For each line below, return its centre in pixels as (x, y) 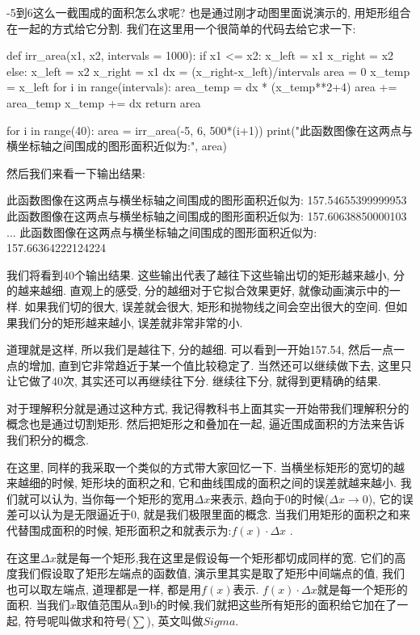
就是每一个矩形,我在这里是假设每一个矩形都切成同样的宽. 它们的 (225, 557)
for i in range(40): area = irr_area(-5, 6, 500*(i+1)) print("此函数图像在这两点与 (210, 130)
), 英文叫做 (175, 620)
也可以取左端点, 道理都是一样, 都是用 (104, 589)
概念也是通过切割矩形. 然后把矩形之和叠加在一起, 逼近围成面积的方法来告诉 (206, 424)
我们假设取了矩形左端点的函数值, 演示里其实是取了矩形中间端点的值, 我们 (211, 573)
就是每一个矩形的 (362, 589)
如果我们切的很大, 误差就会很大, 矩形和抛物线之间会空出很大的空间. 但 (210, 306)
